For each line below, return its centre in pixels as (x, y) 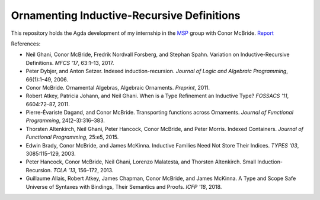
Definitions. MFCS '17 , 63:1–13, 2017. (70, 63)
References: (26, 44)
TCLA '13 (64, 170)
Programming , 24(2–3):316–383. (65, 120)
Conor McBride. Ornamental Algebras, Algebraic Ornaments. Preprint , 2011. (118, 87)
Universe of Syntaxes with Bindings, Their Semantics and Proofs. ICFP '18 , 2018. (124, 186)
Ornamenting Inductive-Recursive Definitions (126, 15)
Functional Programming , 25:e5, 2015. (72, 137)
